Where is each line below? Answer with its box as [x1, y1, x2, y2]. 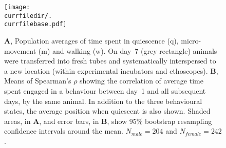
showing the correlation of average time [80, 75, 203, 86]
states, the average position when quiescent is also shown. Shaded [4, 105, 211, 116]
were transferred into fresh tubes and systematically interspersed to [4, 55, 216, 66]
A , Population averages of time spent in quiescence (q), [4, 35, 179, 46]
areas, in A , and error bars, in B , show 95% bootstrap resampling [4, 115, 212, 126]
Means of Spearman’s [4, 75, 71, 86]
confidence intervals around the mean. [4, 125, 123, 136]
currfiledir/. [4, 12, 52, 19]
